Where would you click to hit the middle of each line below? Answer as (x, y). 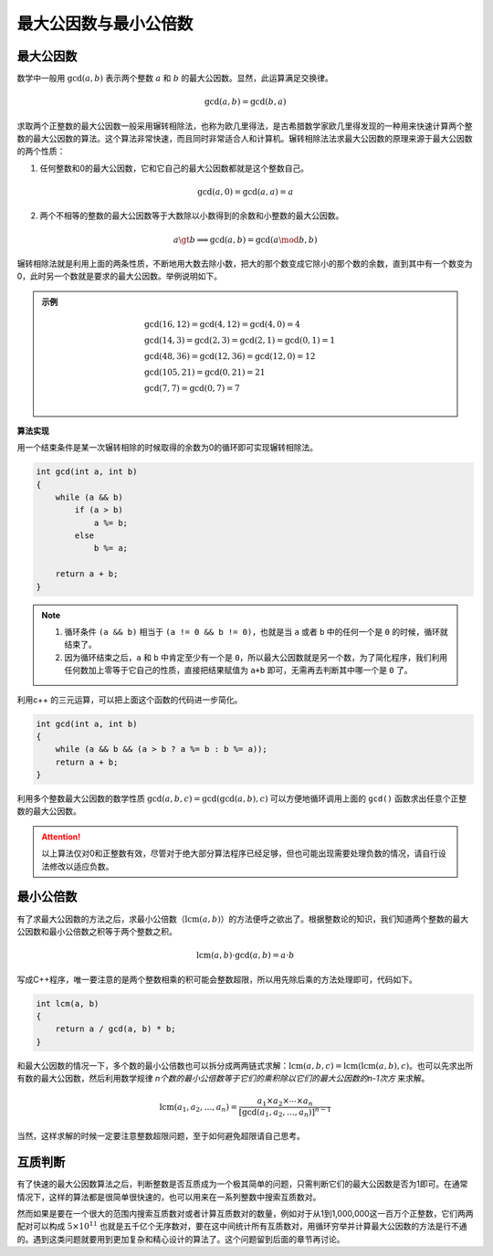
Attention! (61, 837)
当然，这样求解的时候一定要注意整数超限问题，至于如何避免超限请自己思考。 (161, 1136)
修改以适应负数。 (81, 866)
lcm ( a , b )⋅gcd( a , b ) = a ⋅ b (246, 955)
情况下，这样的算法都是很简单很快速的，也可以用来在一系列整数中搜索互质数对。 (169, 1197)
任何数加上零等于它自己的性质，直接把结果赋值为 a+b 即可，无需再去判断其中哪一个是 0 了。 (238, 670)
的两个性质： (41, 152)
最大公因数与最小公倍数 (105, 24)
